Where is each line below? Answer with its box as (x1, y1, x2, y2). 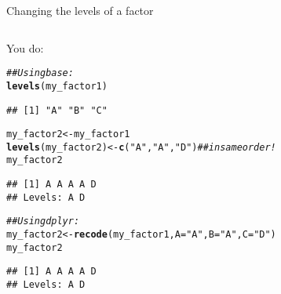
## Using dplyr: (6, 216, 80, 227)
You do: (6, 39, 44, 56)
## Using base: (6, 67, 74, 79)
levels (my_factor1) (6, 80, 108, 92)
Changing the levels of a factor (6, 2, 154, 18)
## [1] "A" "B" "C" (6, 104, 108, 116)
